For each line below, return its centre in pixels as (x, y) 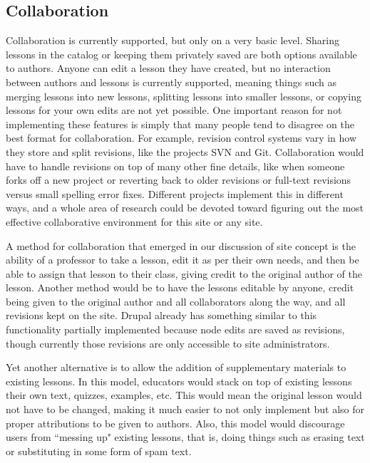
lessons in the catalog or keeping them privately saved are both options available (181, 54)
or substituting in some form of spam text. (99, 451)
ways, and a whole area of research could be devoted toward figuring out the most (185, 208)
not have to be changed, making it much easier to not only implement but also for (185, 409)
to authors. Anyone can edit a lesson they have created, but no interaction (168, 68)
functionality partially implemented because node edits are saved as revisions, (175, 329)
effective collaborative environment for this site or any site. (134, 221)
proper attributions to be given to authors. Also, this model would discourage (175, 423)
